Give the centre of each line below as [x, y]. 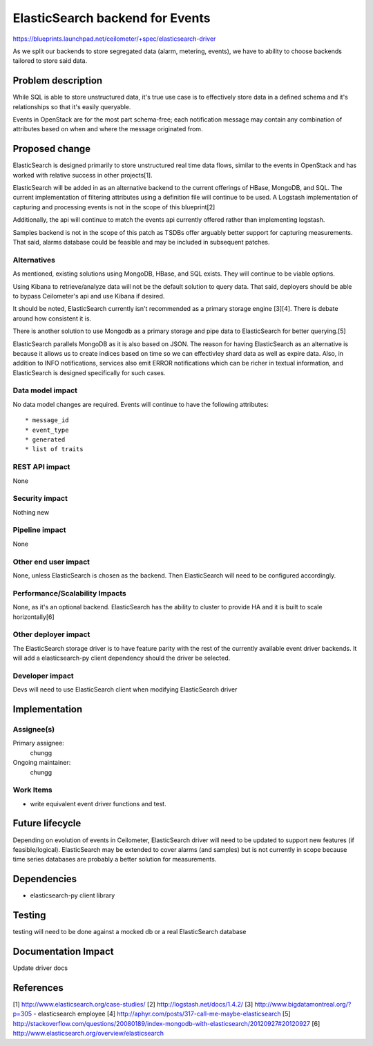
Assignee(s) [34, 729]
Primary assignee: [39, 743]
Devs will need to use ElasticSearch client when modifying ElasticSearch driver [125, 690]
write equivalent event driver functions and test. [98, 803]
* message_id [47, 420]
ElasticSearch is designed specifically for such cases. [89, 372]
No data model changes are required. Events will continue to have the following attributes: [141, 404]
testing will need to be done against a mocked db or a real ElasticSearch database [130, 932]
